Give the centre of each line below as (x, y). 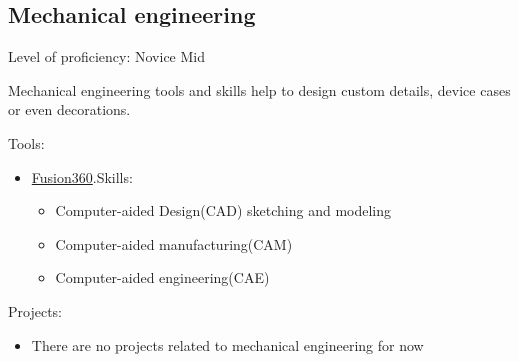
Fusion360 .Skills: (82, 176)
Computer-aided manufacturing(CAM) (174, 243)
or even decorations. (69, 109)
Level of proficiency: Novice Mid (107, 56)
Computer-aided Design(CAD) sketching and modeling (223, 210)
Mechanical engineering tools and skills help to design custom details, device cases (259, 89)
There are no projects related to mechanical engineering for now (227, 344)
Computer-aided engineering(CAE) (162, 277)
